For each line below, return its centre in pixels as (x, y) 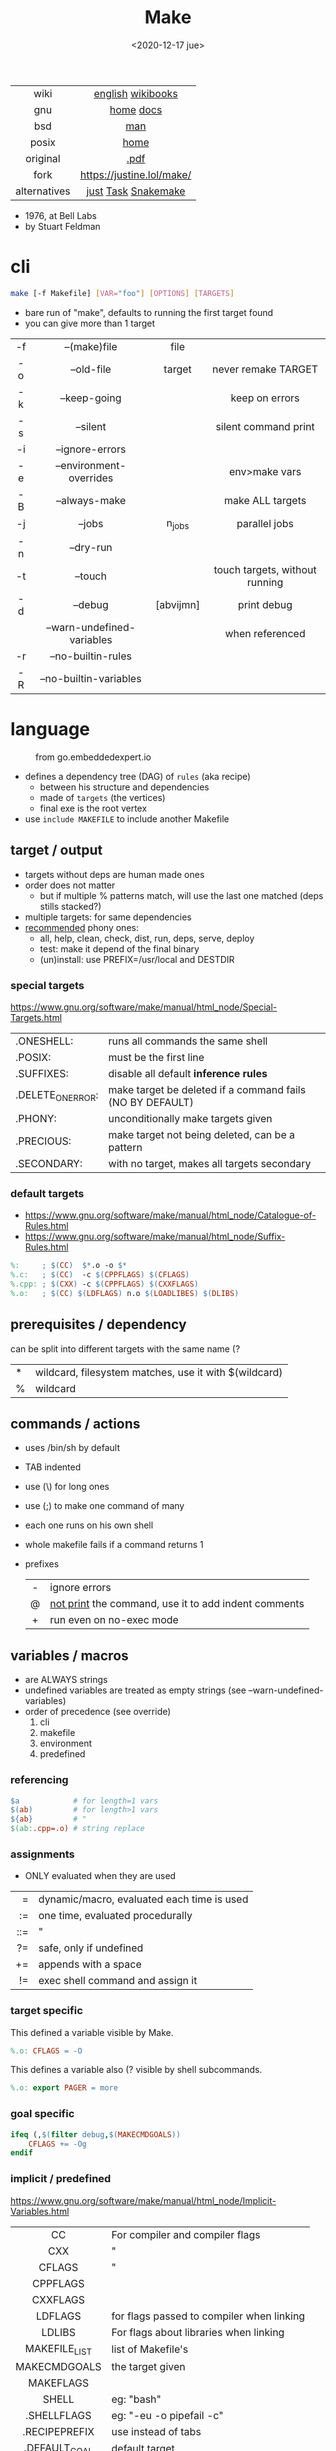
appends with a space (90, 1964)
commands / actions (75, 1423)
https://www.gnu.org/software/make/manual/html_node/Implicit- (143, 2200)
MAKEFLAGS (59, 2383)
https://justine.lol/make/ (135, 174)
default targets (47, 1193)
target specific (46, 2011)
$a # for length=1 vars (84, 1801)
